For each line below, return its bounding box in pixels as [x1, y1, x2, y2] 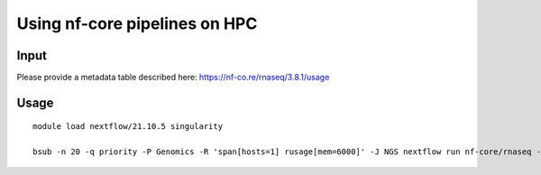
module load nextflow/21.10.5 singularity [32, 122, 224, 132]
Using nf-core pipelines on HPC [16, 14, 258, 33]
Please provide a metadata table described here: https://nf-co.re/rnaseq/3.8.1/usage [16, 72, 330, 83]
